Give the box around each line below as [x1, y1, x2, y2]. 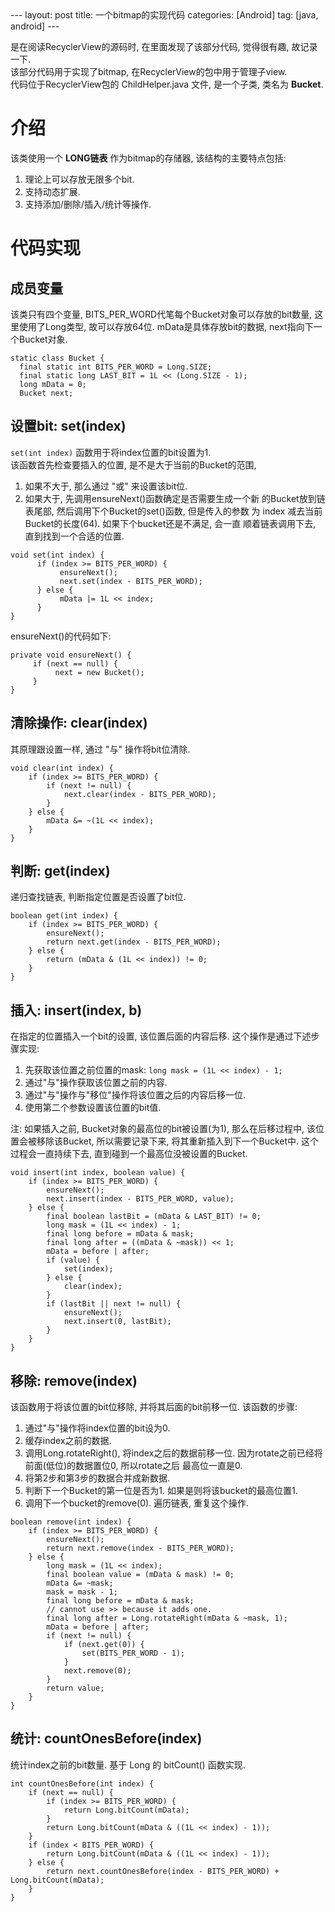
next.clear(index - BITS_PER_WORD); [63, 789, 217, 799]
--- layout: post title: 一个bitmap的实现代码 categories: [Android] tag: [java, [10, 9, 319, 21]
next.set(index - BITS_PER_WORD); [59, 576, 203, 586]
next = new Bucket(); [54, 667, 145, 677]
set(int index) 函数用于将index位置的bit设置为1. [10, 446, 212, 458]
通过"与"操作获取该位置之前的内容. [24, 1077, 168, 1089]
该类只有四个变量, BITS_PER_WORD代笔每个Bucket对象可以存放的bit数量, [10, 308, 313, 320]
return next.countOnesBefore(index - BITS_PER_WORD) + [46, 1866, 280, 1876]
